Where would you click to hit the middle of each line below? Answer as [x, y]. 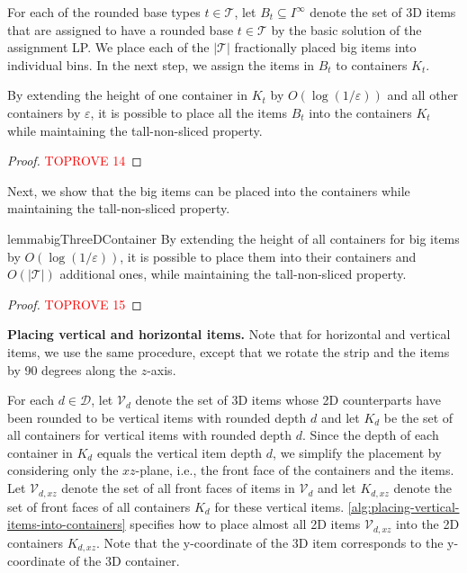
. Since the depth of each [371, 435]
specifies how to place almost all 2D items [245, 524]
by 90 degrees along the [72, 369]
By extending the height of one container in [128, 95]
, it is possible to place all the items [189, 112]
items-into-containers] [67, 524]
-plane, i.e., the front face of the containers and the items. [295, 470]
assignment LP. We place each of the [108, 47]
